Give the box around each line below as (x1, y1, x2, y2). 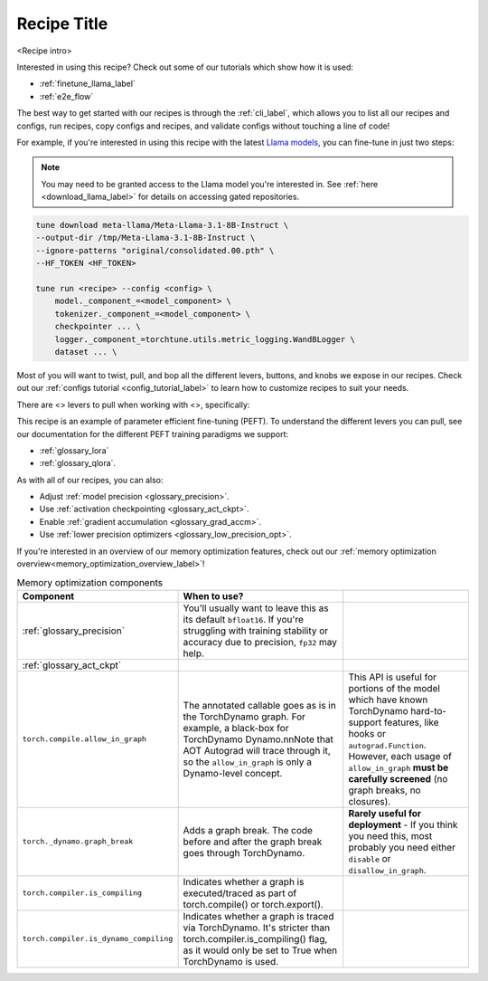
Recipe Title (16, 14, 108, 33)
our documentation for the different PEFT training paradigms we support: (16, 428, 289, 439)
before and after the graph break (183, 835, 323, 848)
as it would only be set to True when (183, 944, 338, 957)
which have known (348, 693, 428, 706)
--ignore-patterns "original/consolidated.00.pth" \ (35, 245, 275, 255)
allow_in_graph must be (348, 761, 449, 774)
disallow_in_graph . (348, 863, 427, 876)
